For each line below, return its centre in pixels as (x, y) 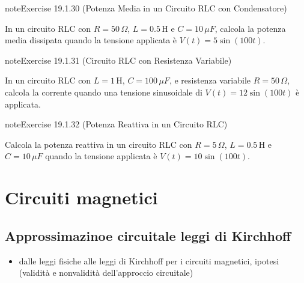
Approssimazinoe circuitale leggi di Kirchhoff (148, 235)
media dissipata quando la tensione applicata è (91, 40)
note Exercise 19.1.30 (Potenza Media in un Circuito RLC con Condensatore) (146, 8)
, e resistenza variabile (210, 80)
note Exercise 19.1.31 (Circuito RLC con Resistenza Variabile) (118, 60)
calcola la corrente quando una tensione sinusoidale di (104, 92)
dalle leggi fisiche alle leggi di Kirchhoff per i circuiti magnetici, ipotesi (149, 260)
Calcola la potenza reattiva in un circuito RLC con (99, 144)
